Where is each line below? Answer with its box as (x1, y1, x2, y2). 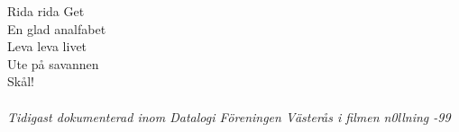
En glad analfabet (7, 19, 106, 38)
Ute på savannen (7, 54, 99, 73)
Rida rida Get (7, 2, 85, 20)
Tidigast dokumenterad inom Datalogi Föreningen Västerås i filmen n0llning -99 (7, 107, 451, 126)
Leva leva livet (7, 37, 87, 56)
